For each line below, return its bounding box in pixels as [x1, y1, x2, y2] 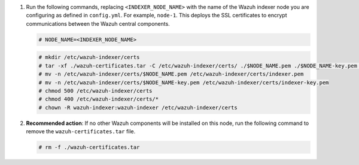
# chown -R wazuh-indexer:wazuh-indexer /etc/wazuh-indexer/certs [38, 104, 238, 111]
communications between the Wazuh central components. [26, 20, 170, 27]
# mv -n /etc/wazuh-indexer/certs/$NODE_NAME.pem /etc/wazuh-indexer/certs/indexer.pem [38, 71, 304, 78]
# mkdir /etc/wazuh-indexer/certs [38, 54, 140, 61]
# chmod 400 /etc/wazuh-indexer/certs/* [38, 96, 159, 103]
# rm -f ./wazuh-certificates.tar [38, 144, 140, 151]
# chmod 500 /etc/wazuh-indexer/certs [38, 87, 153, 94]
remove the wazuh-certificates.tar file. [26, 128, 136, 135]
